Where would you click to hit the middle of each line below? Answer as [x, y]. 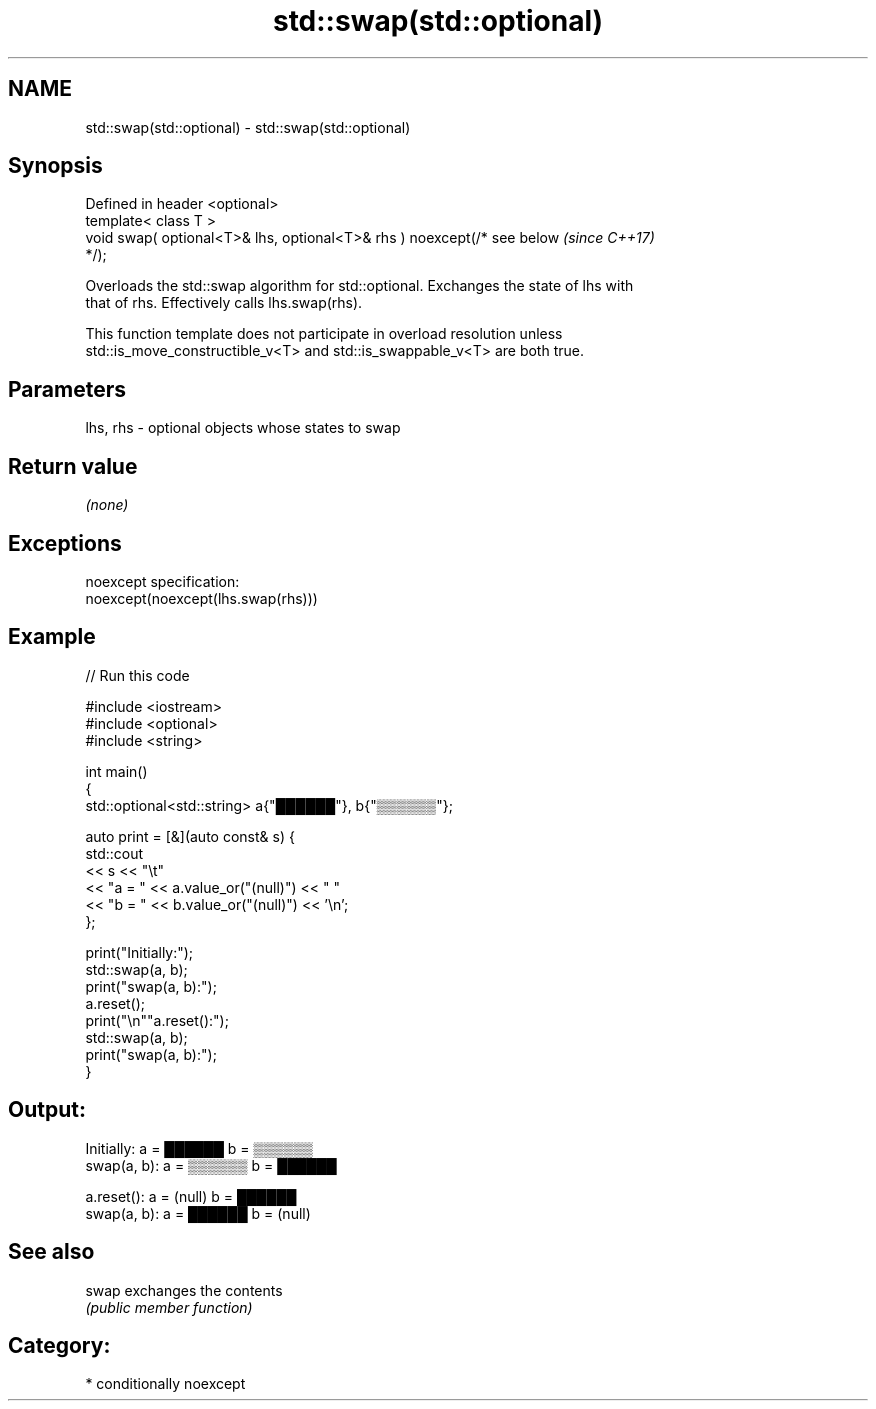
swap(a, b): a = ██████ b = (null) [198, 1213]
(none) [107, 505]
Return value [73, 466]
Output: [47, 1110]
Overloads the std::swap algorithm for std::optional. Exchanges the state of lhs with [359, 286]
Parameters [67, 389]
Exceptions [65, 543]
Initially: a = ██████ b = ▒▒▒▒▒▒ [199, 1148]
